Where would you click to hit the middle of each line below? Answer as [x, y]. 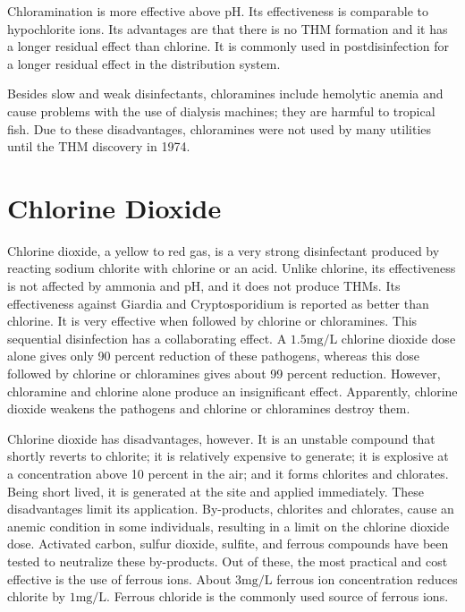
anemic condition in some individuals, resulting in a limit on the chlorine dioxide [228, 526]
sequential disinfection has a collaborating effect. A [147, 338]
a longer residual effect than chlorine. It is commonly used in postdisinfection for [228, 46]
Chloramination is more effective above [114, 11]
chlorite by [36, 596]
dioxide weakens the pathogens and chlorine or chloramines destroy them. [209, 408]
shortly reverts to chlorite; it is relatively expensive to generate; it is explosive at [228, 456]
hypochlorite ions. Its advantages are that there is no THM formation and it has [228, 28]
